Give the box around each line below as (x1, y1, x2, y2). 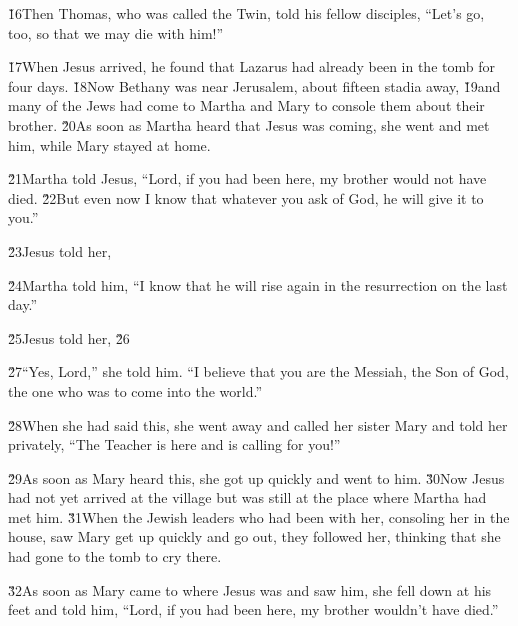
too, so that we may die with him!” (8, 22, 224, 43)
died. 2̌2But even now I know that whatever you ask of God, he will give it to (8, 187, 484, 208)
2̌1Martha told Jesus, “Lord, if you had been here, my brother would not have (8, 168, 487, 189)
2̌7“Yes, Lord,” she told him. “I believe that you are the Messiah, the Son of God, (8, 361, 509, 382)
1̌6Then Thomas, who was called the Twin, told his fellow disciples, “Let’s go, (8, 3, 485, 23)
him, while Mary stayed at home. (8, 134, 211, 155)
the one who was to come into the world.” (8, 380, 263, 401)
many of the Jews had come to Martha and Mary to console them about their (8, 95, 485, 116)
